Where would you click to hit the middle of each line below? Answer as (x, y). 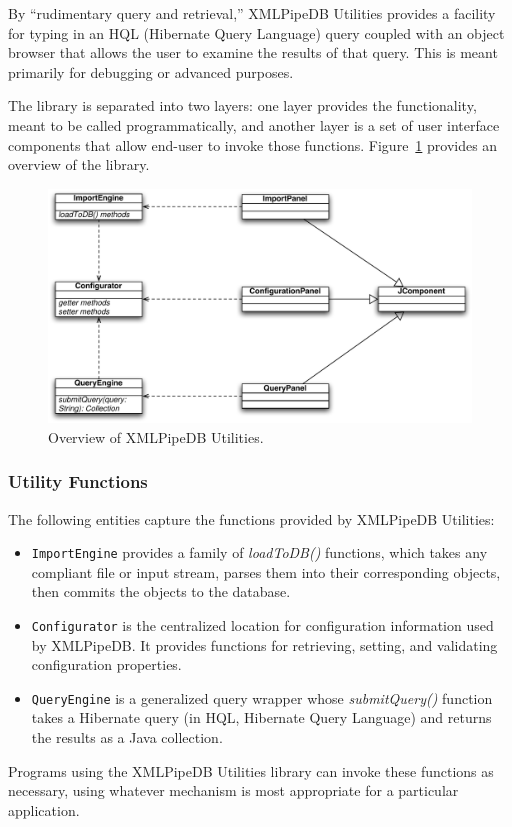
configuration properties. (106, 664)
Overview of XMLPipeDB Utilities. (156, 436)
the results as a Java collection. (127, 737)
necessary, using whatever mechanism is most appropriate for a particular (233, 790)
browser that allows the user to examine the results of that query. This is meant (253, 52)
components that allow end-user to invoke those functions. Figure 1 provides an (253, 144)
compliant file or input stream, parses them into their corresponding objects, (266, 571)
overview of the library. (79, 164)
